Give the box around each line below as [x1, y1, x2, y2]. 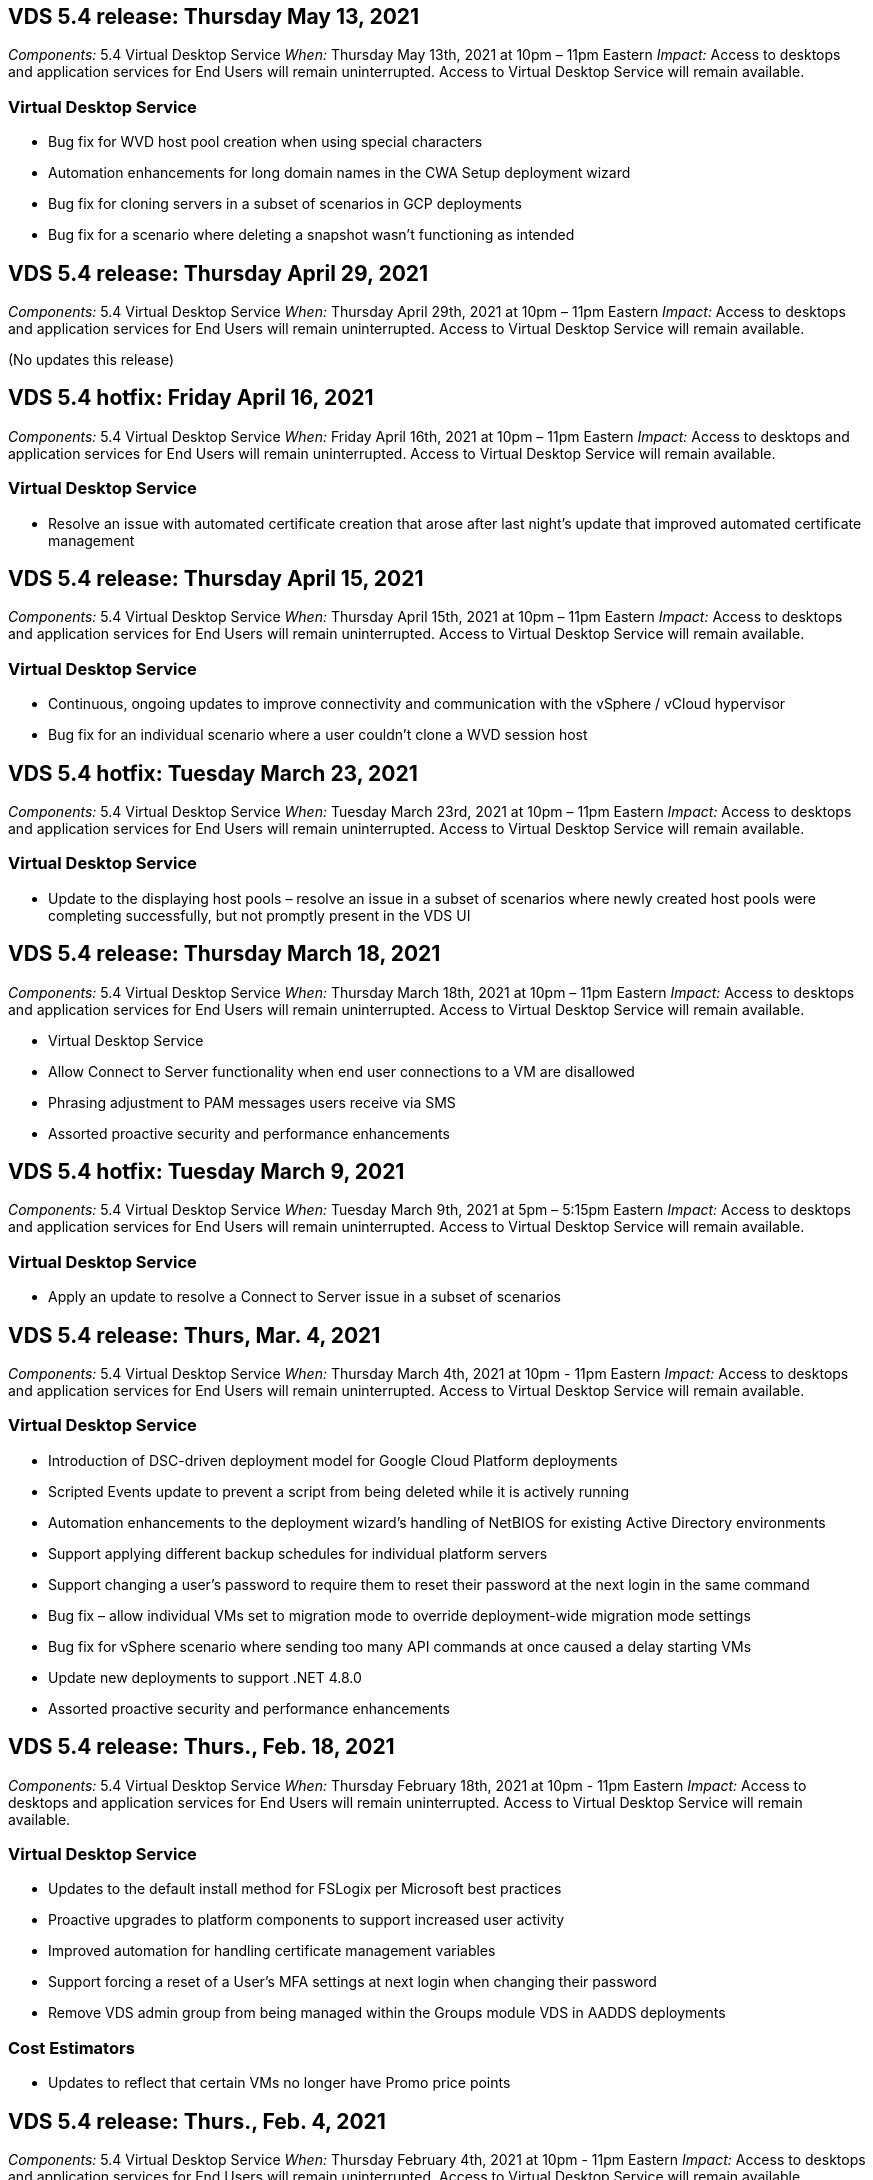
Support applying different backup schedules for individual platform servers [48, 1544, 548, 1562]
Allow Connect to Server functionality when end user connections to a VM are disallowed [48, 1062, 635, 1080]
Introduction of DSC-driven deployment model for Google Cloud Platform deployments [48, 1451, 618, 1469]
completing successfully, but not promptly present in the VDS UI [48, 906, 471, 924]
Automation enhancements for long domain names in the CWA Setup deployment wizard [48, 164, 631, 182]
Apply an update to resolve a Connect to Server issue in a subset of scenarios [48, 1288, 561, 1306]
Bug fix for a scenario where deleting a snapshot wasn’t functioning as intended [48, 226, 575, 244]
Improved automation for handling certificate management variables [48, 1942, 496, 1960]
